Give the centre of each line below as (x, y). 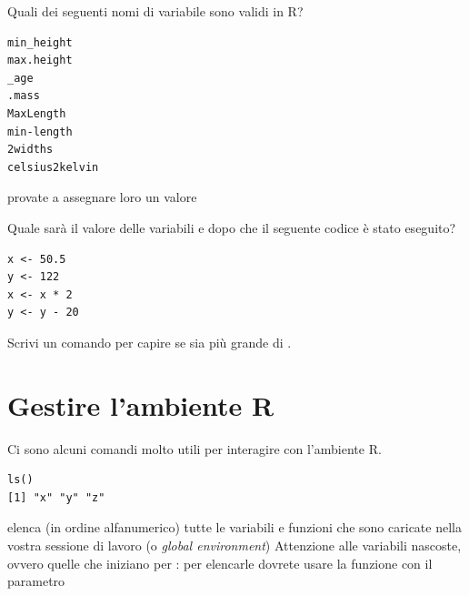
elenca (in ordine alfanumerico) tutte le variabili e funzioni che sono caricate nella (234, 527)
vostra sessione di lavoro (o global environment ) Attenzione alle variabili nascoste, (234, 545)
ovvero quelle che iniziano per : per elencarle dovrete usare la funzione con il (220, 563)
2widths (30, 150)
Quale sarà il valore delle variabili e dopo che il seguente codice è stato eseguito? (232, 227)
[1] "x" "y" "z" (56, 497)
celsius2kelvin (53, 167)
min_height (40, 42)
